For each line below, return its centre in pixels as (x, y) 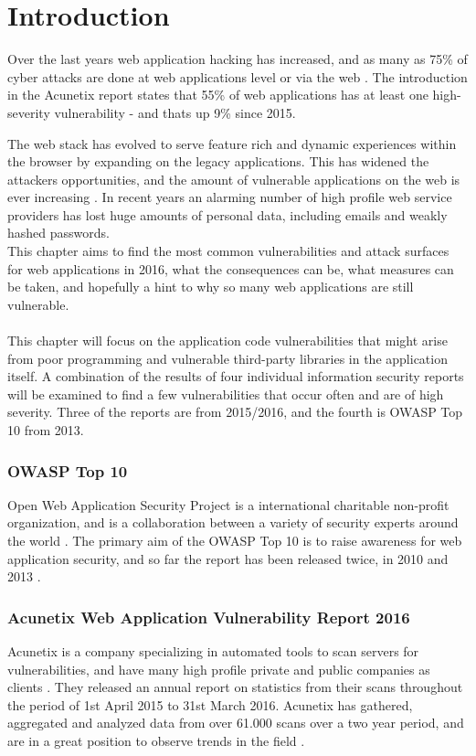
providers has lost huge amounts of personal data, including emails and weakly (227, 214)
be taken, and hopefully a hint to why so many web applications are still (211, 287)
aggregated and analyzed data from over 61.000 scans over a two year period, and (236, 723)
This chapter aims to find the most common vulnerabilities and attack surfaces (228, 251)
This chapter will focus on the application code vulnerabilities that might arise (227, 341)
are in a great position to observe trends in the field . (156, 740)
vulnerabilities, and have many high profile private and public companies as (219, 669)
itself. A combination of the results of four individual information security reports (236, 376)
